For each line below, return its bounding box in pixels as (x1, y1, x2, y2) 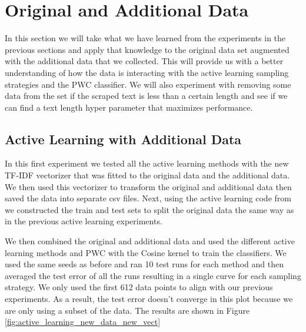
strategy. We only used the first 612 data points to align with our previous (5, 281, 273, 293)
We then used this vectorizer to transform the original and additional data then (5, 180, 292, 192)
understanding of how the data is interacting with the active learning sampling (5, 66, 289, 78)
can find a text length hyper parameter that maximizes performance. (5, 101, 253, 113)
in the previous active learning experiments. (5, 215, 162, 227)
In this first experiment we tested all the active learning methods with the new (5, 157, 289, 170)
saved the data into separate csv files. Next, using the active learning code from (5, 192, 291, 204)
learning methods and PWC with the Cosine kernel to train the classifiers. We (5, 246, 287, 258)
